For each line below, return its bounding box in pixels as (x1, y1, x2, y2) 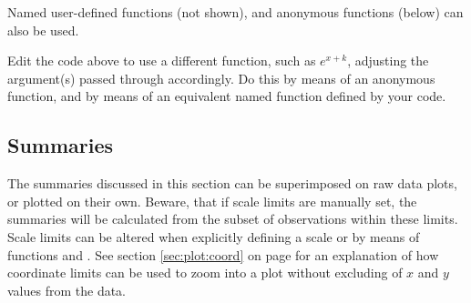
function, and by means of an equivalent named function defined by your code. (7, 86, 446, 106)
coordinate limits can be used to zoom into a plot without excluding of (7, 263, 403, 282)
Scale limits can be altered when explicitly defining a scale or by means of (7, 227, 420, 246)
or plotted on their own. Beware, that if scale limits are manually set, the (7, 191, 417, 210)
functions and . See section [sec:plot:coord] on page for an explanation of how (7, 245, 439, 264)
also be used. (7, 20, 79, 39)
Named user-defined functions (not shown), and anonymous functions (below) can (7, 3, 464, 21)
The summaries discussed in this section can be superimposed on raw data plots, (7, 174, 457, 193)
